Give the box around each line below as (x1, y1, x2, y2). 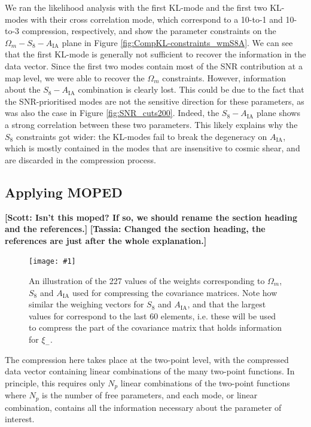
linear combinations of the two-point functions (120, 376, 290, 389)
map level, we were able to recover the (5, 71, 145, 84)
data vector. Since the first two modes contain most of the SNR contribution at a (5, 59, 303, 72)
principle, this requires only (5, 376, 105, 389)
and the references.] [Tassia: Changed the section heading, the (5, 222, 266, 235)
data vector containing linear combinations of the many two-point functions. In (5, 365, 295, 377)
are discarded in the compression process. (5, 153, 156, 166)
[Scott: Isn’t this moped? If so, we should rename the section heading (5, 211, 298, 223)
